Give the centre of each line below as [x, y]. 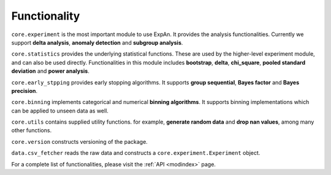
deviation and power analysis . [51, 71]
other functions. [32, 130]
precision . [25, 91]
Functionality [46, 16]
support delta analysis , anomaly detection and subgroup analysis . [97, 42]
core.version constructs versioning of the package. [80, 141]
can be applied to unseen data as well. [60, 111]
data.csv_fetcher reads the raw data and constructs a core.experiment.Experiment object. [136, 153]
